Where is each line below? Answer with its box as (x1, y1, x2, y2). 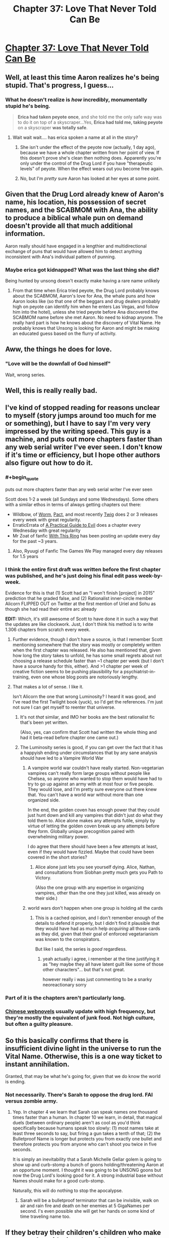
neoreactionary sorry (42, 982, 87, 988)
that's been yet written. (20, 719, 69, 725)
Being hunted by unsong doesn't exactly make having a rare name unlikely (5, 277, 160, 283)
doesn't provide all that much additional (5, 222, 133, 230)
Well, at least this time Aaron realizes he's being (5, 73, 159, 81)
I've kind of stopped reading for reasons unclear (5, 404, 160, 412)
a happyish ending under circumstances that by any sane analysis (20, 750, 157, 756)
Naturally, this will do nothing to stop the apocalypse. (12, 1187, 123, 1194)
